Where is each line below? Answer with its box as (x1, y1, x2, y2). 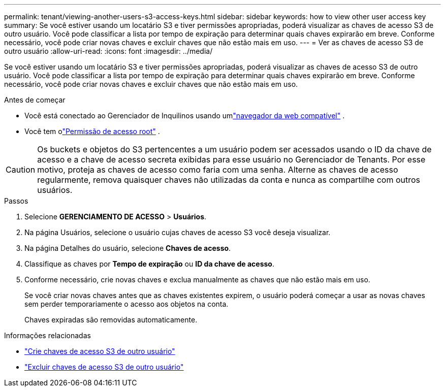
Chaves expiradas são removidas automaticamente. (24, 315, 198, 324)
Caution (6, 165, 36, 175)
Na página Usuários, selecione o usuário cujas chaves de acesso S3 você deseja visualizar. (24, 228, 331, 237)
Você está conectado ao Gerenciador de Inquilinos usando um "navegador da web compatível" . (24, 111, 345, 120)
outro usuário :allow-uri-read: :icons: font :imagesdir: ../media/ (4, 47, 213, 55)
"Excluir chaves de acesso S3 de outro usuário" (24, 363, 184, 371)
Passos (4, 197, 28, 205)
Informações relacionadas (4, 331, 91, 340)
